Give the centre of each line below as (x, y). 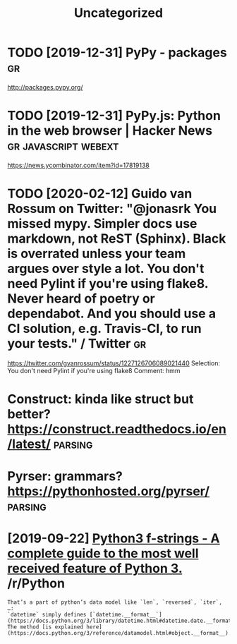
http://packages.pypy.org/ (45, 87)
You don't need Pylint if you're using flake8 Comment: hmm (94, 370)
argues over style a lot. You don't (106, 269)
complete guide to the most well (103, 553)
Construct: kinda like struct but (101, 399)
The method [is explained (45, 627)
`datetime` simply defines (47, 615)
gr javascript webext (63, 146)
